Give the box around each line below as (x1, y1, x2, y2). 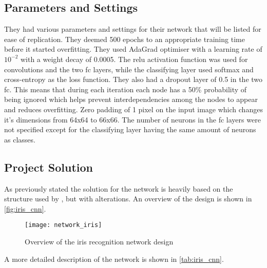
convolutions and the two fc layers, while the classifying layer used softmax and (4, 64, 254, 74)
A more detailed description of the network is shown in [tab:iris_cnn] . (4, 253, 224, 264)
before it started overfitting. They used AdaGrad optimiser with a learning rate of (4, 44, 262, 54)
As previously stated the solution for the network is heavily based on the (4, 183, 233, 194)
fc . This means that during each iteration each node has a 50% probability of (4, 84, 247, 94)
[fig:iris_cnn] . (4, 203, 46, 214)
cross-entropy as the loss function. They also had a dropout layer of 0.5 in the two (4, 74, 263, 85)
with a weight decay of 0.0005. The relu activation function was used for (20, 53, 248, 64)
